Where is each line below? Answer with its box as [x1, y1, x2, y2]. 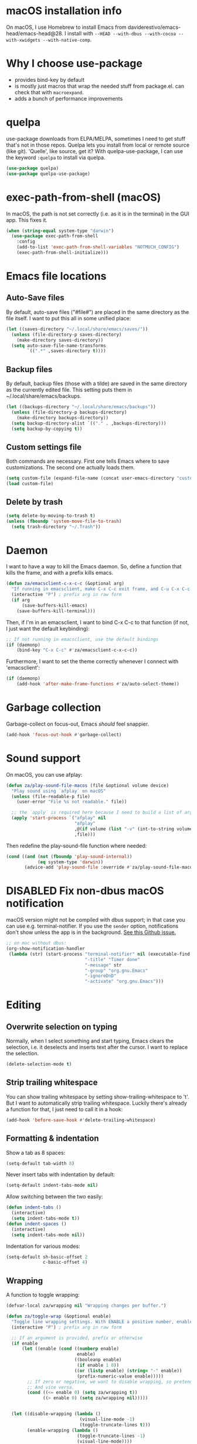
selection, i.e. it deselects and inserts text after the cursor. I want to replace [6, 1044, 188, 1051]
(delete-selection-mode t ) [6, 1061, 72, 1067]
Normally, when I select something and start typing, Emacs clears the [6, 1038, 174, 1045]
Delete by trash [6, 497, 63, 507]
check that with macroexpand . [14, 88, 84, 95]
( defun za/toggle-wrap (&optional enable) [6, 1313, 111, 1319]
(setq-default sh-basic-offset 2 [6, 1254, 88, 1260]
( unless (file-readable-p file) [11, 793, 91, 799]
